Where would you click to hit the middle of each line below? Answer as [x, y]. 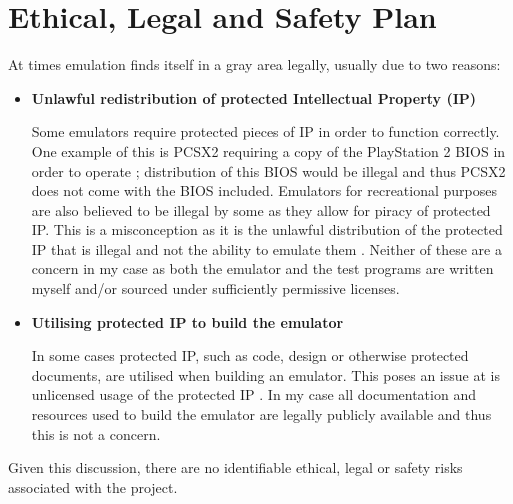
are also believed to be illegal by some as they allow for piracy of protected [261, 209]
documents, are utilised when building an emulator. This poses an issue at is [265, 374]
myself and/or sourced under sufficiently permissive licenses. [215, 288]
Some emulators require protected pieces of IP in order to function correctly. [265, 131]
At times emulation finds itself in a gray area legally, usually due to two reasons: [254, 64]
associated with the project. [93, 486]
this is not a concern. [96, 433]
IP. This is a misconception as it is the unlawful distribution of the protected [267, 229]
